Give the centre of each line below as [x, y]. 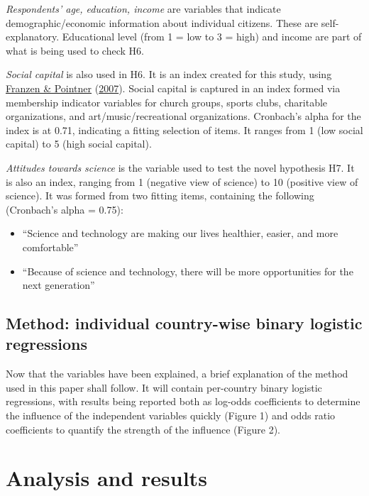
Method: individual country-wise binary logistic [184, 323]
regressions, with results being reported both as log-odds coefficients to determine [183, 401]
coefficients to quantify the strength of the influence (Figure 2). [143, 429]
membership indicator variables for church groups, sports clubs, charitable [167, 102]
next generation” [59, 285]
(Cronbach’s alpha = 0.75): [65, 209]
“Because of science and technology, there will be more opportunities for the [188, 271]
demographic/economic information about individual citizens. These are [162, 22]
